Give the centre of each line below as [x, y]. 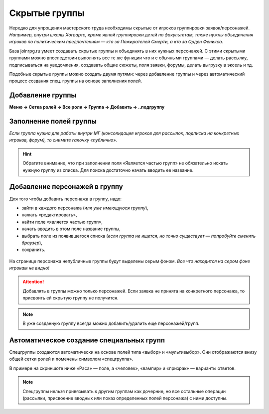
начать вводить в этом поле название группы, [71, 229]
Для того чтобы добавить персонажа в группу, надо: [66, 199]
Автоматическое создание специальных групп [87, 340]
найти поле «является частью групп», [62, 222]
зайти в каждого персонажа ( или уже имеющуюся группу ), [85, 208]
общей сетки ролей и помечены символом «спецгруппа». [71, 359]
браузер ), [32, 243]
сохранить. [34, 250]
